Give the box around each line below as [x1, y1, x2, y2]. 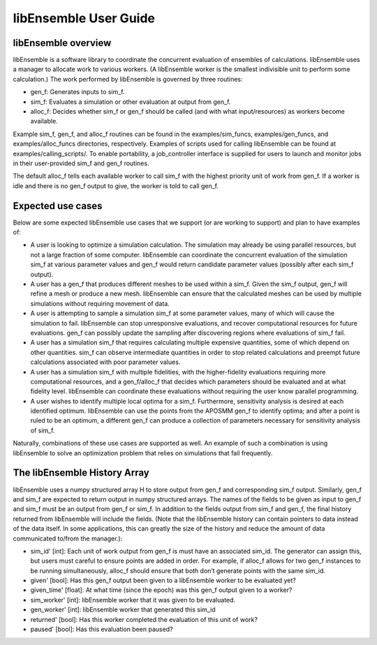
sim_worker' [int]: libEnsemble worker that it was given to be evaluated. [30, 595, 236, 604]
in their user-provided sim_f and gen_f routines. [13, 159, 149, 167]
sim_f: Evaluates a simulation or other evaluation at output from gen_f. [30, 98, 231, 106]
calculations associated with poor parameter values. [30, 358, 181, 366]
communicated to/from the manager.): [13, 534, 123, 542]
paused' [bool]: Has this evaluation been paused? [30, 625, 174, 634]
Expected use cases [13, 199, 103, 212]
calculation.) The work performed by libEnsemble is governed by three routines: [13, 75, 244, 83]
